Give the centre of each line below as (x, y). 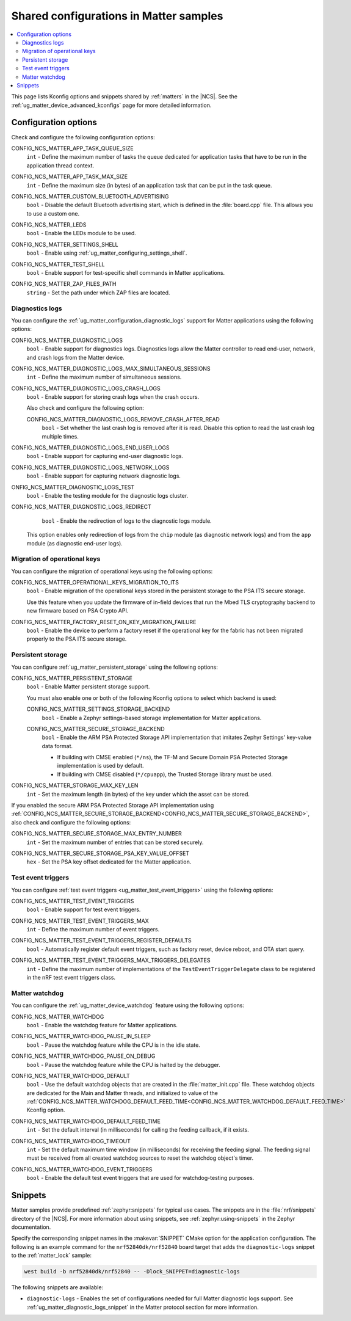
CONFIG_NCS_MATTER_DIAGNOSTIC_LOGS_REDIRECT (81, 507)
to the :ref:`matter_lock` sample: (51, 1256)
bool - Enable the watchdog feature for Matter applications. (102, 1025)
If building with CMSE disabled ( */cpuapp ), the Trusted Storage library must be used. (165, 774)
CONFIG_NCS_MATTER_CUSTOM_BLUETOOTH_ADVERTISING (90, 196)
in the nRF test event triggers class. (71, 978)
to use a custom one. (53, 213)
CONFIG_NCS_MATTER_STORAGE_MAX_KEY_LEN (75, 785)
